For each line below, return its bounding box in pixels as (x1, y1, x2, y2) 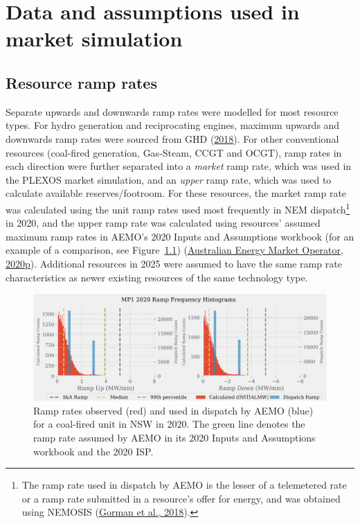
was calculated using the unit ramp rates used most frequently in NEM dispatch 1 (6, 200, 350, 216)
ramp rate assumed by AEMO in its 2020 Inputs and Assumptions (33, 430, 316, 444)
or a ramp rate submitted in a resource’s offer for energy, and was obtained (21, 491, 341, 505)
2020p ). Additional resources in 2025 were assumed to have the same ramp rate (6, 256, 342, 270)
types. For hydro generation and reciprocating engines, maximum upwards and (6, 118, 340, 132)
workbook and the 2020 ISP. (33, 444, 154, 458)
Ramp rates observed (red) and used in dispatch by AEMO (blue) (33, 403, 314, 417)
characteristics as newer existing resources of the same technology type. (6, 270, 308, 284)
